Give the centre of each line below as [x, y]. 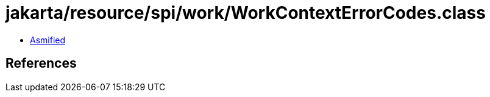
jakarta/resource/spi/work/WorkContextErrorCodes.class [246, 13]
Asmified [48, 40]
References [41, 63]
